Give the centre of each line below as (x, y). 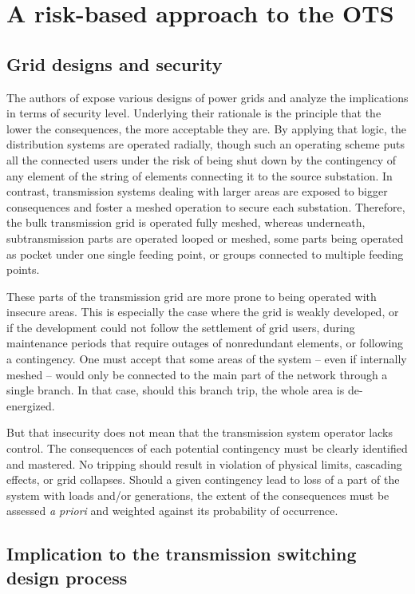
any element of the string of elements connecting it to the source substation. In (200, 175)
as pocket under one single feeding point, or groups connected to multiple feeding (205, 253)
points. (23, 269)
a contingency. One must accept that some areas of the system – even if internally (207, 359)
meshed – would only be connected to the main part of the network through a (197, 374)
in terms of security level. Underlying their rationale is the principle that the (194, 113)
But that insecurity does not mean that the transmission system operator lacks (200, 432)
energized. (31, 405)
